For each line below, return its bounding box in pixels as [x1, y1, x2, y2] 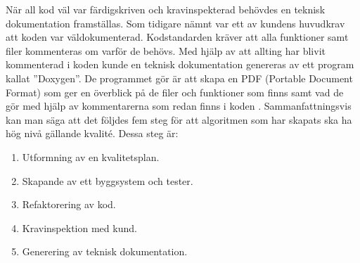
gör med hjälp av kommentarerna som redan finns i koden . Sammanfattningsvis [6, 98, 352, 113]
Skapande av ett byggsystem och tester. [22, 173, 193, 188]
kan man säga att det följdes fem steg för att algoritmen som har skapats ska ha [6, 112, 352, 127]
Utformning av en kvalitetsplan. [22, 149, 160, 164]
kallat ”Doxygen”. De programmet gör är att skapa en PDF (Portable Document [6, 70, 353, 85]
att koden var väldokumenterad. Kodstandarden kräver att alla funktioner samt [6, 30, 349, 44]
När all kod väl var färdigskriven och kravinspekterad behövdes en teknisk [6, 2, 326, 16]
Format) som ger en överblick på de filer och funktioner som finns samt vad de [6, 84, 344, 99]
